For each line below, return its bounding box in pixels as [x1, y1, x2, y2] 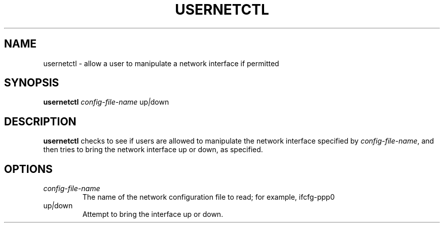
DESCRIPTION [4, 115, 77, 128]
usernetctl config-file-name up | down [43, 98, 169, 107]
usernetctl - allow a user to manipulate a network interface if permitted [43, 59, 279, 68]
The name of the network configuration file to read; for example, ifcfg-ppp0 [82, 193, 335, 202]
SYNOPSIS [4, 76, 59, 89]
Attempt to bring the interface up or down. [82, 210, 224, 219]
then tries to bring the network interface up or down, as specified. [43, 145, 263, 154]
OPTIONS [4, 162, 53, 175]
